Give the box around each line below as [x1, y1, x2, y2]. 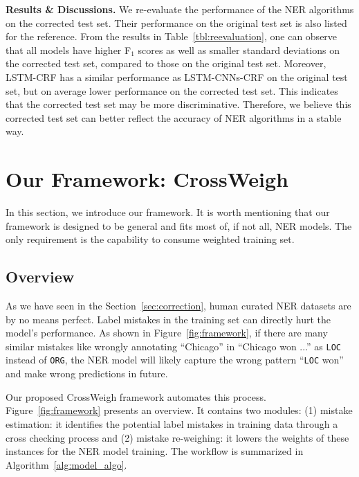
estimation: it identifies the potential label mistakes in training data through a [6, 416, 338, 431]
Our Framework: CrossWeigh [6, 165, 288, 193]
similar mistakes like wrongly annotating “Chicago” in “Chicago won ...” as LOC [6, 339, 342, 353]
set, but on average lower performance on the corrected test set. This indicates [6, 83, 338, 98]
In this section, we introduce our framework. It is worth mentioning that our [6, 205, 330, 219]
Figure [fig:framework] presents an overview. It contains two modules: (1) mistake [6, 403, 353, 417]
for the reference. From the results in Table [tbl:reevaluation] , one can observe [6, 29, 338, 44]
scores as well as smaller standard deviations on [138, 42, 340, 57]
